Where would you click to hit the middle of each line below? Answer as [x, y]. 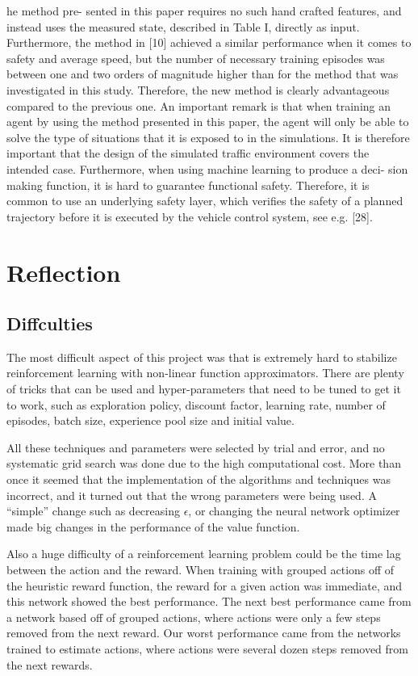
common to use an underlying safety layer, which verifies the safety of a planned [205, 201]
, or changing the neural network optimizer [294, 511]
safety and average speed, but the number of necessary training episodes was [196, 58]
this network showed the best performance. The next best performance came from [209, 601]
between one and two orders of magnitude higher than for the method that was [203, 74]
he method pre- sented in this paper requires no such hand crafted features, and [204, 10]
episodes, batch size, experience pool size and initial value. [150, 420]
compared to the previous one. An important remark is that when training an [199, 105]
